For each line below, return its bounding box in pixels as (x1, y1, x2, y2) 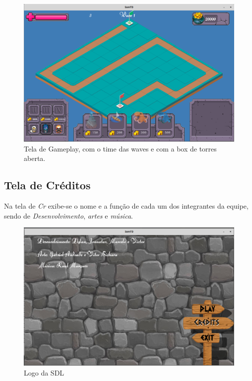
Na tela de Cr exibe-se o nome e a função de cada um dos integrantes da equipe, (4, 200, 249, 211)
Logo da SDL (24, 368, 64, 378)
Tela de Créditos (4, 177, 91, 193)
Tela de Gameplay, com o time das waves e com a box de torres (24, 143, 217, 153)
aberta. (24, 153, 46, 163)
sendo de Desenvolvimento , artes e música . (4, 210, 133, 221)
